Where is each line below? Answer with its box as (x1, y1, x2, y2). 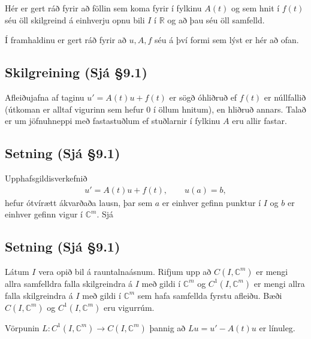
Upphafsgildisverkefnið (5, 171, 87, 184)
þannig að (149, 321, 186, 334)
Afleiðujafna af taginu (5, 90, 84, 103)
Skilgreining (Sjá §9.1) (5, 63, 147, 81)
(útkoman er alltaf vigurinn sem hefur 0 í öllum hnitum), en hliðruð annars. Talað (5, 102, 306, 115)
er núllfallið (264, 90, 306, 103)
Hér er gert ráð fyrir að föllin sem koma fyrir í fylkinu (5, 2, 202, 14)
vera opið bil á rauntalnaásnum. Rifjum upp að (38, 265, 212, 277)
